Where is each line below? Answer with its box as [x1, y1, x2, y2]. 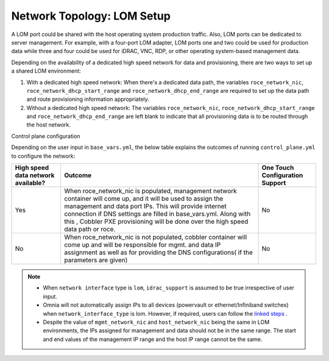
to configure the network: [11, 152, 76, 159]
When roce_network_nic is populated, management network [64, 187, 237, 195]
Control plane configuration [11, 132, 80, 140]
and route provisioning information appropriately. [26, 95, 149, 103]
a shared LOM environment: [11, 67, 82, 75]
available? [15, 179, 46, 188]
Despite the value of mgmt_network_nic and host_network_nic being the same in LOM [43, 318, 270, 326]
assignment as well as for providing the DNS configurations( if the [64, 248, 253, 257]
